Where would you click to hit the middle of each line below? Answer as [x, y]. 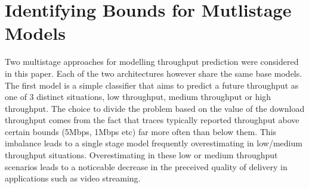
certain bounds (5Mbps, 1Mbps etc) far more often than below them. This [141, 131]
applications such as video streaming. [73, 178]
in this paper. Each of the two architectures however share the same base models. [154, 73]
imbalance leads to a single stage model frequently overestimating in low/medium [154, 143]
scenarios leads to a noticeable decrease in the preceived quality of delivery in [146, 166]
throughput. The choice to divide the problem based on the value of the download [155, 108]
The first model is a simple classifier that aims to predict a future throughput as [152, 85]
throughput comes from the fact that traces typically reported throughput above [152, 120]
